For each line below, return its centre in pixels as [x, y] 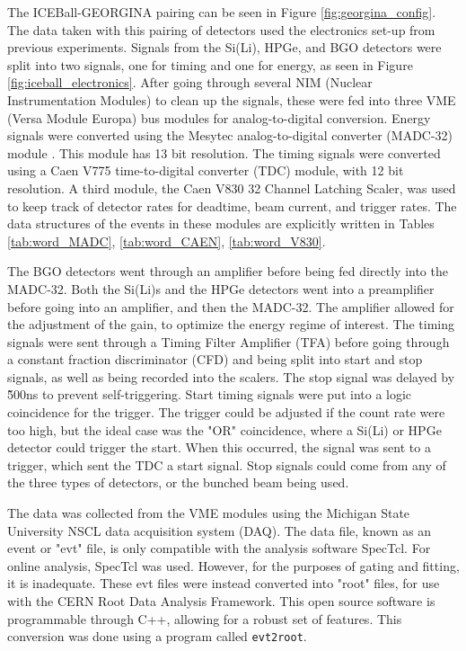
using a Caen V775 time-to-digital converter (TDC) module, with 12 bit [206, 170]
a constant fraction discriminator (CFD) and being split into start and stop [215, 359]
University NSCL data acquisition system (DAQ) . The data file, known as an [220, 530]
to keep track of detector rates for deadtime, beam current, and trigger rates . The [232, 205]
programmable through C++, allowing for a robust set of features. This [205, 618]
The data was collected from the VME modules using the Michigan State [209, 513]
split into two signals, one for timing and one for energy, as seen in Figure [210, 64]
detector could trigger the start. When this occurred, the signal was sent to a [219, 447]
